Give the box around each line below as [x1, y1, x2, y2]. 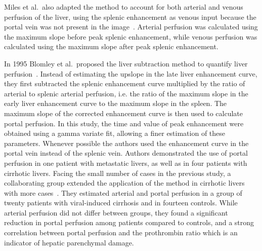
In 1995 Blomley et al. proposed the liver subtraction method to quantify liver [4, 58, 248, 68]
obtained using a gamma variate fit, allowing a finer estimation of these [4, 128, 226, 138]
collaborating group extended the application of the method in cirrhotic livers [4, 177, 245, 188]
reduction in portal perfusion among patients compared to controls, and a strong [4, 217, 254, 228]
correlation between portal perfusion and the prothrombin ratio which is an [4, 227, 238, 238]
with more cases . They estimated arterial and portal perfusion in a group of [4, 187, 242, 198]
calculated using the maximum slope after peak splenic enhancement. [4, 41, 219, 52]
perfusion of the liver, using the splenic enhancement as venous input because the [4, 11, 256, 22]
